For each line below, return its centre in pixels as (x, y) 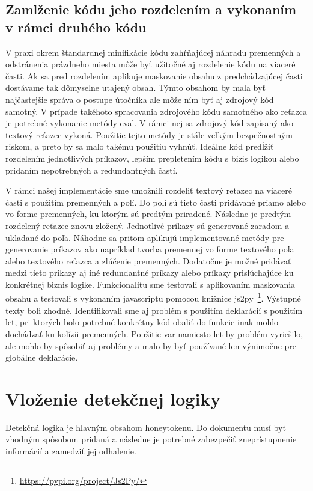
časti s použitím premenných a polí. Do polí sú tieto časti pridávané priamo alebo (156, 202)
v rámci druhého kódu (76, 27)
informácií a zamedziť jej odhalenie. (71, 451)
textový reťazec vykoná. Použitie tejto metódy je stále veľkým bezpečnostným (149, 134)
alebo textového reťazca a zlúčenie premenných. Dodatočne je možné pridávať (148, 261)
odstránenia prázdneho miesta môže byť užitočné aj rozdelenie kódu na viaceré (150, 64)
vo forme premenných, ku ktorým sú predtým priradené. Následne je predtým (148, 214)
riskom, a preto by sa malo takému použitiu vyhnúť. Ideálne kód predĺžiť (140, 146)
